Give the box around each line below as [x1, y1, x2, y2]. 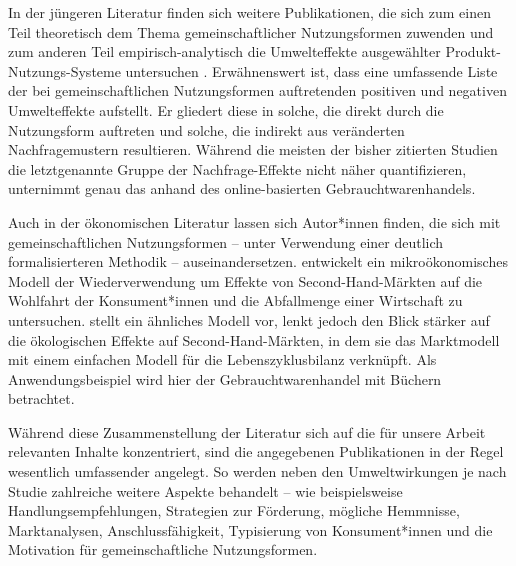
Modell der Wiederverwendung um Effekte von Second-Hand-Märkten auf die [8, 270, 483, 291]
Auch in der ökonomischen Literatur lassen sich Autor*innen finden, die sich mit [8, 211, 501, 232]
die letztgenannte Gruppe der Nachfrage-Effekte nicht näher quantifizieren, [8, 158, 467, 179]
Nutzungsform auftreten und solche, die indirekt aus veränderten [8, 119, 405, 140]
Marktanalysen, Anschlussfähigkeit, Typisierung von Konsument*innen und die [8, 519, 493, 540]
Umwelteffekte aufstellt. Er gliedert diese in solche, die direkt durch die [8, 99, 444, 120]
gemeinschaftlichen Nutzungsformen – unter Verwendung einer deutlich [8, 231, 444, 252]
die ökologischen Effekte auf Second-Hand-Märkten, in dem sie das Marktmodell [8, 329, 500, 350]
